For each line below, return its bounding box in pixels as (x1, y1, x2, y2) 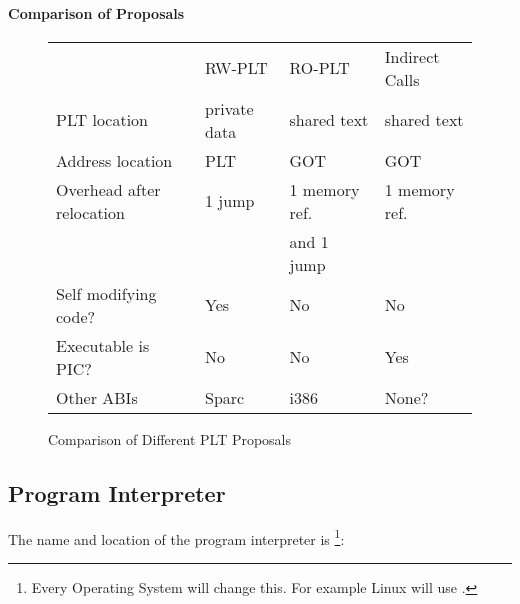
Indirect (384, 44, 440, 68)
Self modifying (56, 281, 157, 305)
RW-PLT (205, 56, 268, 80)
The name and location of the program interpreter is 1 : (8, 525, 345, 549)
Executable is (56, 333, 150, 357)
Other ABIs (56, 385, 138, 409)
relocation (56, 200, 125, 224)
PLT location (56, 108, 149, 132)
